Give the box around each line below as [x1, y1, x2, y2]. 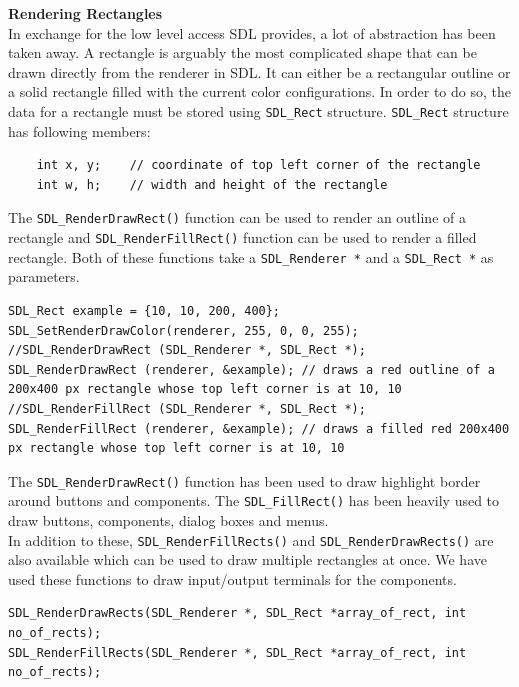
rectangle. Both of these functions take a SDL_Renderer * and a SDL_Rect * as [8, 246, 494, 267]
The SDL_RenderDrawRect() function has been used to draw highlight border [8, 470, 481, 491]
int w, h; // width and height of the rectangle [36, 177, 388, 192]
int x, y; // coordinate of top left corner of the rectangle [36, 158, 481, 173]
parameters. [8, 266, 80, 287]
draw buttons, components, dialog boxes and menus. [8, 510, 329, 531]
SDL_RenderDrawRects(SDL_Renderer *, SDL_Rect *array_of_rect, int [8, 606, 467, 621]
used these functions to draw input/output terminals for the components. [8, 568, 457, 589]
